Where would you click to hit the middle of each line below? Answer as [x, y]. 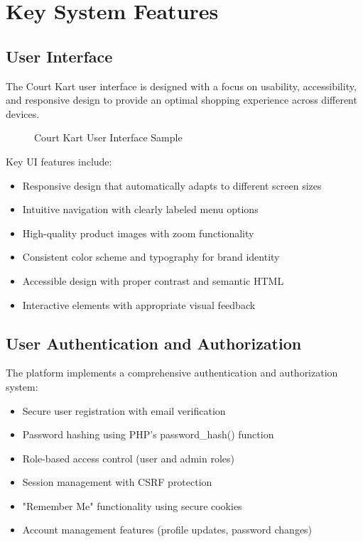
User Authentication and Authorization [154, 343]
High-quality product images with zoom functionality [138, 233]
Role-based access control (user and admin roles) [128, 458]
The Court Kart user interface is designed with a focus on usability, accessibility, [181, 86]
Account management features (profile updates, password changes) [167, 530]
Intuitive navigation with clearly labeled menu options [140, 209]
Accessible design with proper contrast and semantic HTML [153, 280]
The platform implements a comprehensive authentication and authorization [172, 373]
